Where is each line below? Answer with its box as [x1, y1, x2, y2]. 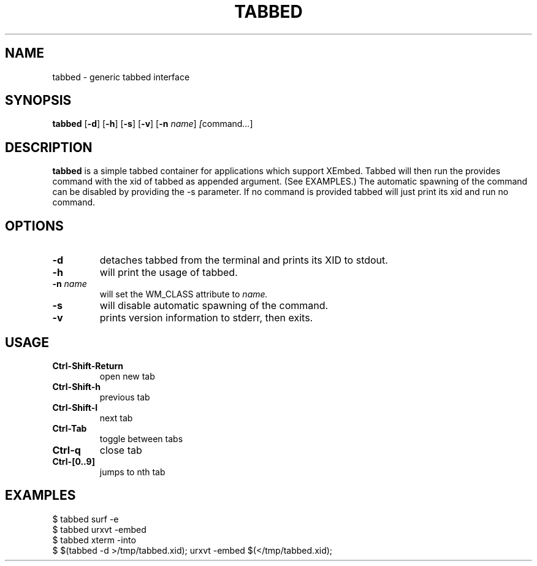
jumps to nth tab [99, 466, 166, 477]
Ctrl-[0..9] [52, 456, 95, 467]
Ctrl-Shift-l [52, 402, 98, 413]
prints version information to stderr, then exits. [99, 312, 313, 324]
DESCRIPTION [5, 139, 93, 155]
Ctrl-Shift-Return [52, 360, 123, 371]
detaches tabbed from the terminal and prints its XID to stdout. [99, 254, 388, 267]
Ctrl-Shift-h [52, 381, 101, 392]
